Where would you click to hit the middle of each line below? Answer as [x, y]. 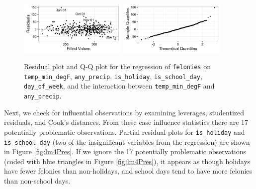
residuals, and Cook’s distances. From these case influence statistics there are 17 [126, 122]
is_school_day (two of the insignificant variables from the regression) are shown [127, 142]
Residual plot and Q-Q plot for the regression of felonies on [117, 66]
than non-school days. [37, 181]
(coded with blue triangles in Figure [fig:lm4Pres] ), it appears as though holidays [127, 161]
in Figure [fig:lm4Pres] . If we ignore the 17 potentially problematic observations [125, 151]
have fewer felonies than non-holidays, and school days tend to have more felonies [128, 171]
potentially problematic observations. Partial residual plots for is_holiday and [125, 132]
